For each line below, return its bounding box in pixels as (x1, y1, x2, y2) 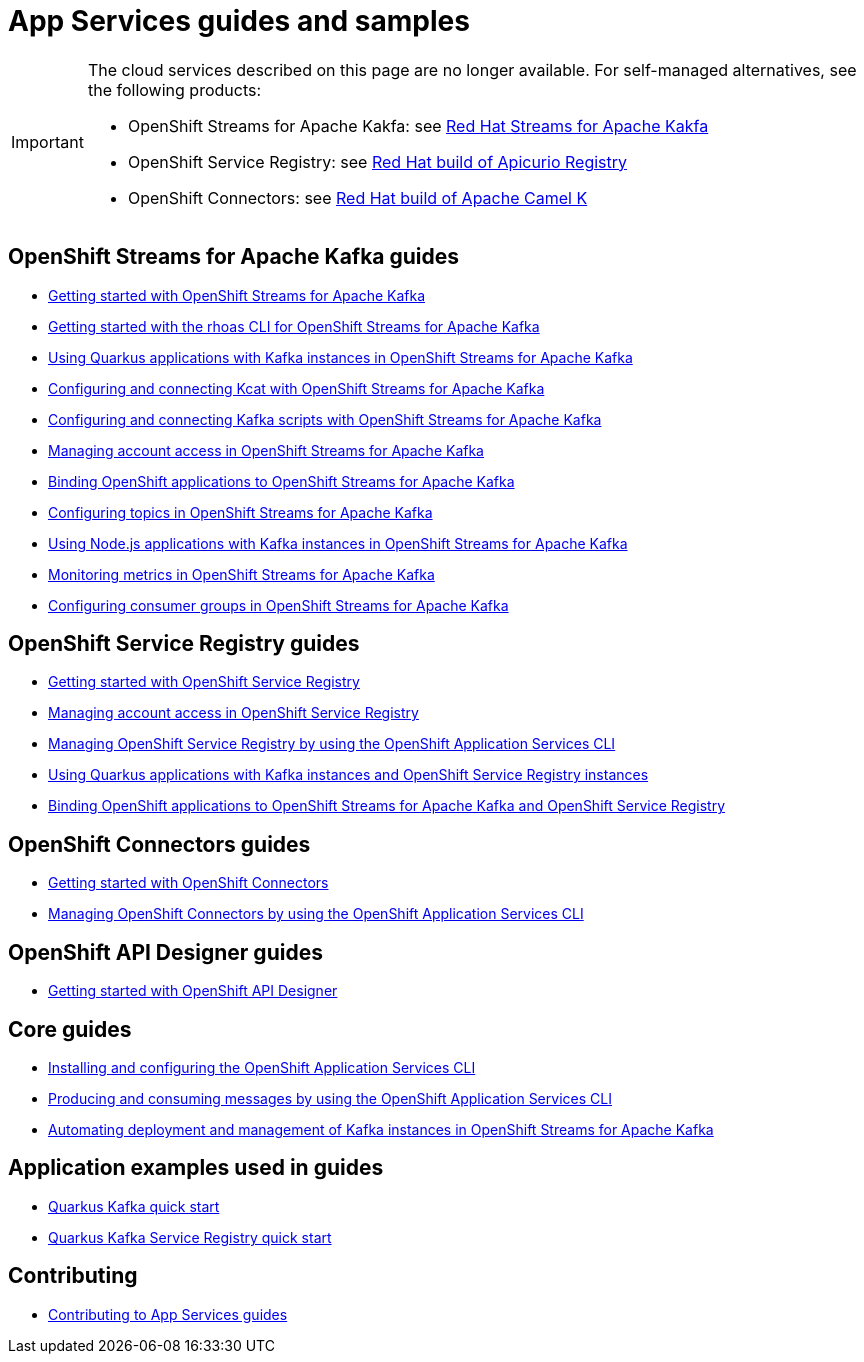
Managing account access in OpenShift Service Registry (48, 704, 419, 722)
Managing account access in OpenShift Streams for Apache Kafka (48, 441, 484, 459)
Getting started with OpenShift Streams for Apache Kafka (48, 286, 426, 304)
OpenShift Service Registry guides (8, 631, 360, 657)
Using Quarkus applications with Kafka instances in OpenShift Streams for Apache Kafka (48, 348, 633, 366)
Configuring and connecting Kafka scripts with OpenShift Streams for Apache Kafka (48, 410, 602, 428)
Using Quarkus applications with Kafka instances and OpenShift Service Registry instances (48, 766, 649, 784)
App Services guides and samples (8, 4, 470, 38)
